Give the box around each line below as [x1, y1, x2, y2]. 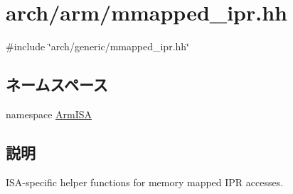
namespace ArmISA [6, 106, 92, 121]
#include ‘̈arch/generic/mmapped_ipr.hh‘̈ [6, 39, 189, 54]
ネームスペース [6, 74, 108, 96]
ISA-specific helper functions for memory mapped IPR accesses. [6, 174, 284, 189]
